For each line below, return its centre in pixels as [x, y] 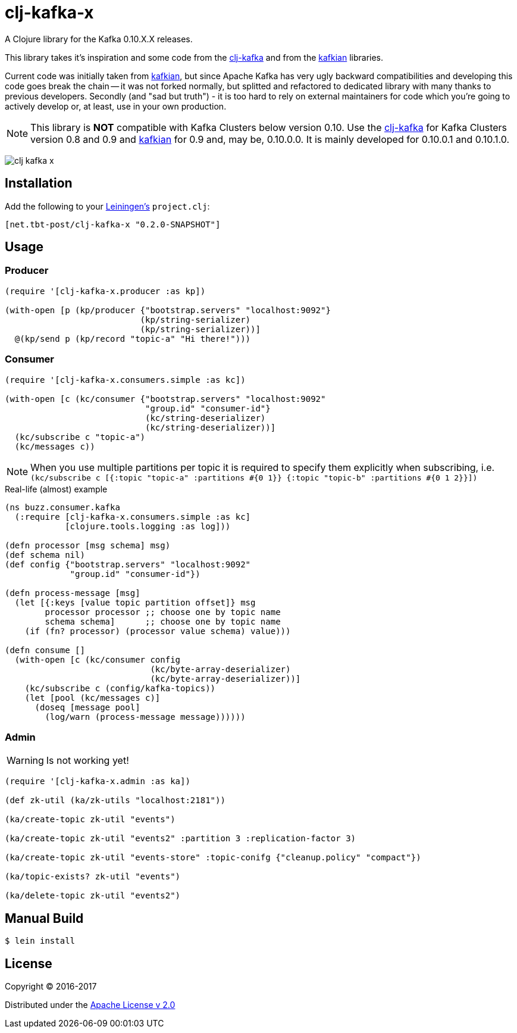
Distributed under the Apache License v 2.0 [90, 1005]
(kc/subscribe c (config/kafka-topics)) [120, 688]
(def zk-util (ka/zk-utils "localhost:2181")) [115, 801]
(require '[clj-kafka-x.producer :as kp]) [105, 291]
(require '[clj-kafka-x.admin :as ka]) [98, 781]
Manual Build [44, 918]
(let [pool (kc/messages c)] [93, 697]
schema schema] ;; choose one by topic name [163, 621]
